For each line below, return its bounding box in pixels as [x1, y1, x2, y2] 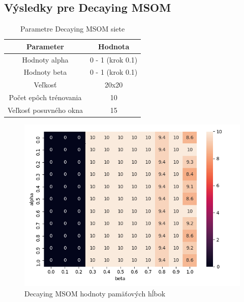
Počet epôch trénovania [9, 92, 82, 103]
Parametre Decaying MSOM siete [20, 23, 125, 34]
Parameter [26, 41, 64, 51]
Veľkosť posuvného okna [8, 105, 83, 115]
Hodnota [98, 41, 130, 51]
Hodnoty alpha [22, 54, 69, 65]
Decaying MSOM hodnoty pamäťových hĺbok [24, 288, 166, 298]
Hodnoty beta [23, 67, 67, 77]
